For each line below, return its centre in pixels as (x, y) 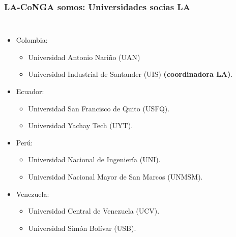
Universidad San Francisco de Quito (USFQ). (99, 108)
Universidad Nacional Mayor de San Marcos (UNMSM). (115, 176)
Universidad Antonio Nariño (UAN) (84, 57)
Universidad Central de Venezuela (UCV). (94, 211)
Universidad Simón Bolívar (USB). (82, 228)
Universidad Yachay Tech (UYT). (81, 125)
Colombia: (32, 40)
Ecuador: (30, 91)
